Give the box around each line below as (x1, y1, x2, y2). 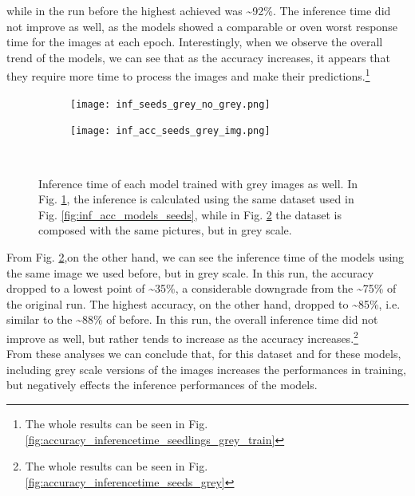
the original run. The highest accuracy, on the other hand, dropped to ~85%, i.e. (6, 295, 401, 312)
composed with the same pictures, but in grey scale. (38, 222, 292, 238)
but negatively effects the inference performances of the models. (6, 376, 318, 393)
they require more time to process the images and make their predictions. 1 (6, 65, 370, 85)
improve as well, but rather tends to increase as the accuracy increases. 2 (6, 327, 358, 346)
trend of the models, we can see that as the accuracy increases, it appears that (6, 49, 390, 65)
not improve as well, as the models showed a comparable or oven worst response (6, 18, 397, 34)
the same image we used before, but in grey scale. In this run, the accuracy (6, 264, 374, 281)
